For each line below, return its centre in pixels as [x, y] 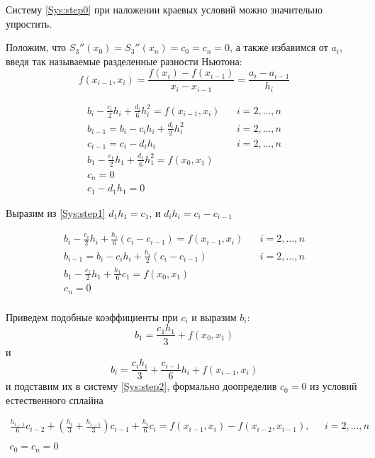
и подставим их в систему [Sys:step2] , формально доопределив [141, 386]
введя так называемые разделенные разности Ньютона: [124, 61]
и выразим [214, 317]
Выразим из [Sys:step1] [56, 212]
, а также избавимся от [279, 47]
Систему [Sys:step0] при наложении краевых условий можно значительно [164, 9]
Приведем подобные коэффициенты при [92, 317]
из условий [334, 386]
